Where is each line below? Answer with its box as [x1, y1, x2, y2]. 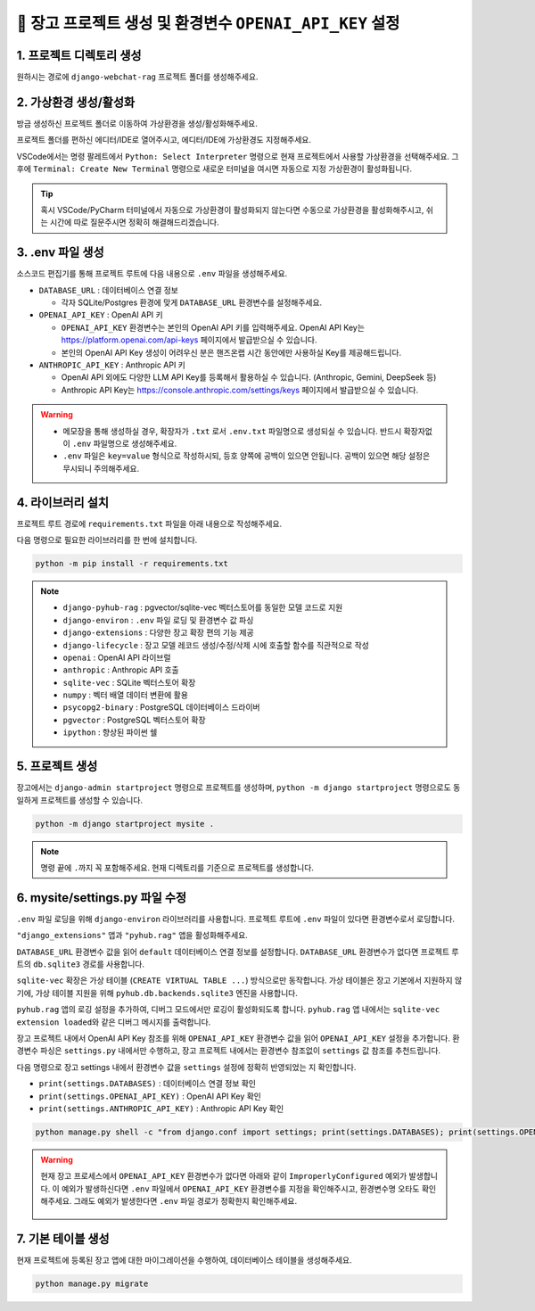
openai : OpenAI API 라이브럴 [62, 652, 171, 663]
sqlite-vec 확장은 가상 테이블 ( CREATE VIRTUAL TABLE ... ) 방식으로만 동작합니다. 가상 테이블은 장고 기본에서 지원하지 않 [16, 975, 463, 985]
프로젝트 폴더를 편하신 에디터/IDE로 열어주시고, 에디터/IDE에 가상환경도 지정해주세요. [16, 135, 312, 145]
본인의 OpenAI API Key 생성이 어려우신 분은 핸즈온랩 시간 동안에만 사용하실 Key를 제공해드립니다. [61, 347, 401, 358]
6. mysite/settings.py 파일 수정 [16, 890, 187, 905]
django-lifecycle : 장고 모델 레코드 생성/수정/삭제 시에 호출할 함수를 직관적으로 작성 [62, 639, 369, 650]
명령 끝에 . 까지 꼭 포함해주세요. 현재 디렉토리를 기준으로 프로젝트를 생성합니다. [40, 862, 314, 873]
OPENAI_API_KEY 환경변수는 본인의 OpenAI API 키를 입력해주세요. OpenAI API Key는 [61, 322, 366, 333]
